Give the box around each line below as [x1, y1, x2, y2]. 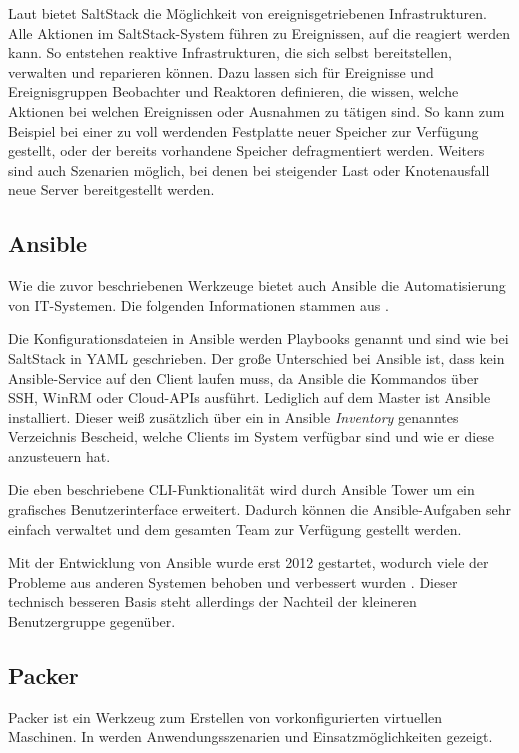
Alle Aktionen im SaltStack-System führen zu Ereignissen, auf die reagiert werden [8, 22, 510, 43]
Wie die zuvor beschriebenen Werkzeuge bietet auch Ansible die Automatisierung [8, 275, 506, 296]
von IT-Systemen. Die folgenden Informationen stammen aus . [8, 294, 389, 315]
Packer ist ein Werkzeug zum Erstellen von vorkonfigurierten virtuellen [8, 706, 443, 727]
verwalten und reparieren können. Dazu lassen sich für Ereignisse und [8, 61, 434, 82]
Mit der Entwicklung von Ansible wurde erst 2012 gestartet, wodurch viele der [8, 552, 489, 573]
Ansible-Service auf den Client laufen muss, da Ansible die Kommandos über [8, 367, 479, 388]
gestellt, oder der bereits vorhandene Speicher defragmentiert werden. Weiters [8, 140, 485, 161]
